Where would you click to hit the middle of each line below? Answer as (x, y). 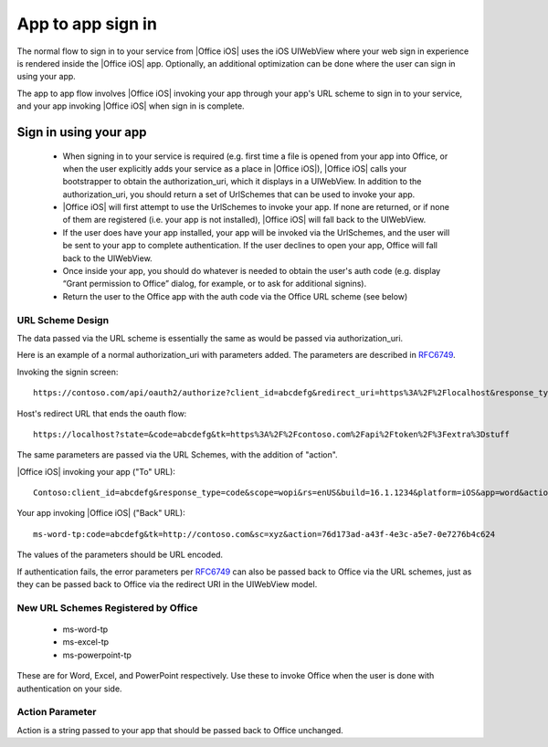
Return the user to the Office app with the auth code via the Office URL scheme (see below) (235, 296)
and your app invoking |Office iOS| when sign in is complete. (131, 106)
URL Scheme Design (63, 320)
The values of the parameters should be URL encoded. (120, 555)
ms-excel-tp (86, 642)
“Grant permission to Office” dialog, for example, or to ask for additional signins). (215, 284)
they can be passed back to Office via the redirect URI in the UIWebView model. (167, 584)
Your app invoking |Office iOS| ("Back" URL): (101, 513)
